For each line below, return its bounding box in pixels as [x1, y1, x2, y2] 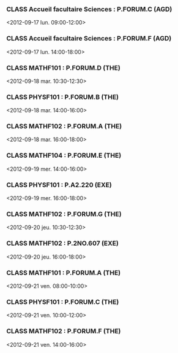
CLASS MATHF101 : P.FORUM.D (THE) [6, 63, 121, 72]
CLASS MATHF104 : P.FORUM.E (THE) [6, 151, 122, 160]
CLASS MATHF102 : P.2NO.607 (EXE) [6, 239, 119, 247]
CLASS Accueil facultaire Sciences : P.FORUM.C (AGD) [6, 5, 172, 14]
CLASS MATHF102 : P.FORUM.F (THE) [6, 327, 121, 336]
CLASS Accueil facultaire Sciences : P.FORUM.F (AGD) [6, 34, 172, 43]
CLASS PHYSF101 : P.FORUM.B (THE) [6, 93, 119, 101]
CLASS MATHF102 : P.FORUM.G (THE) [6, 210, 122, 218]
